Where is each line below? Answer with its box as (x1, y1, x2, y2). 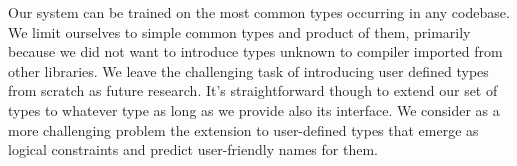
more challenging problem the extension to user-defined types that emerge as (8, 119, 479, 140)
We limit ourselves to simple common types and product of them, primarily (8, 21, 471, 42)
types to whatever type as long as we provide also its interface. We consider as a (8, 99, 500, 120)
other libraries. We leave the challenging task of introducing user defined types (8, 60, 489, 81)
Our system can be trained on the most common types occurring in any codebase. (8, 2, 510, 22)
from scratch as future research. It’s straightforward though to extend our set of (8, 80, 498, 101)
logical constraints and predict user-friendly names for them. (8, 139, 378, 160)
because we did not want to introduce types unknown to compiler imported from (8, 41, 503, 62)
